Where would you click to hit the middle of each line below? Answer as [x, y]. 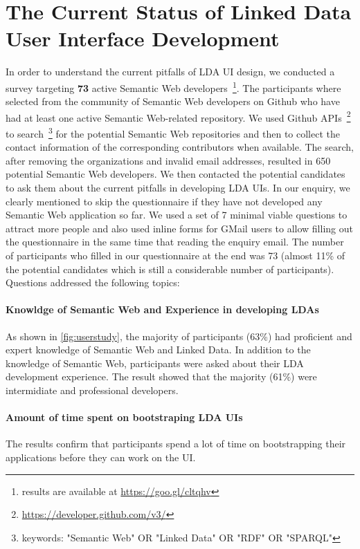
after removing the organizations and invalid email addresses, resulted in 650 [168, 160]
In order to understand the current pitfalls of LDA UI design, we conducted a [170, 72]
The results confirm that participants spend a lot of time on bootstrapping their [176, 444]
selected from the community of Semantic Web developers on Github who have [173, 101]
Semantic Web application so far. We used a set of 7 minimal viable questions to [177, 215]
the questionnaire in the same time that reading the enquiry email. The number [175, 242]
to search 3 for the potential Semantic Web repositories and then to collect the [173, 132]
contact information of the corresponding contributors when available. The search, [180, 147]
